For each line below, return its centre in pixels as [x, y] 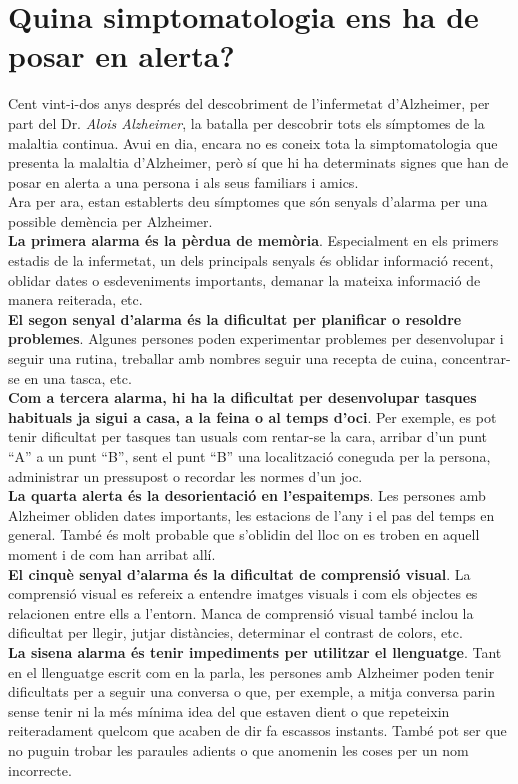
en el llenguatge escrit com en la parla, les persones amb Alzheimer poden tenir [251, 671]
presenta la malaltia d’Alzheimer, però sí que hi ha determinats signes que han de [258, 162]
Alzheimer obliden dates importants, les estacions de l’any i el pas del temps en [251, 514]
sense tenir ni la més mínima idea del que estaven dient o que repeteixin [229, 710]
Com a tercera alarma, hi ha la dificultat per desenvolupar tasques [242, 397]
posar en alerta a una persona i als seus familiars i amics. [183, 181]
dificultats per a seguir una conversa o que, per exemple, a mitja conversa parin [252, 691]
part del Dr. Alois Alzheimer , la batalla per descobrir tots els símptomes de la [246, 122]
